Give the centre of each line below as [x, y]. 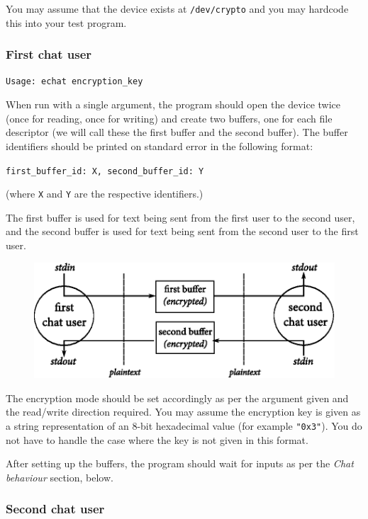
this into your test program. [66, 22]
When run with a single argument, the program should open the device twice [173, 104]
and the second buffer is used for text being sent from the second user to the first [182, 231]
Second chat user [55, 509]
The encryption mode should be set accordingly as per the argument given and [177, 398]
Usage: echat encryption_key [74, 82]
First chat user [49, 54]
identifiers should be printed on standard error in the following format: [160, 146]
